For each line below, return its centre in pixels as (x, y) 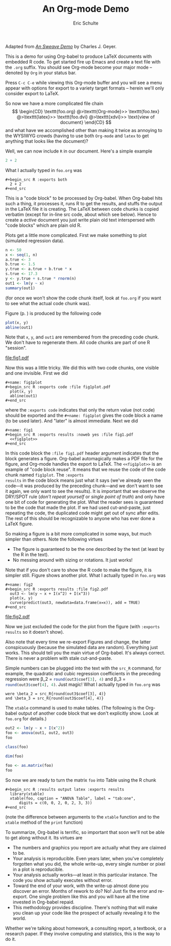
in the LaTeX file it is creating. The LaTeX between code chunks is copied (82, 209)
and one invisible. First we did (36, 373)
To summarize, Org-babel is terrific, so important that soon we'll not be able (85, 832)
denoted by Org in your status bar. (41, 73)
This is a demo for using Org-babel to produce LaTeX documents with (79, 56)
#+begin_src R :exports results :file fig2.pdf (57, 589)
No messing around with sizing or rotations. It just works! (72, 560)
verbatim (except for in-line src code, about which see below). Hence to (81, 214)
